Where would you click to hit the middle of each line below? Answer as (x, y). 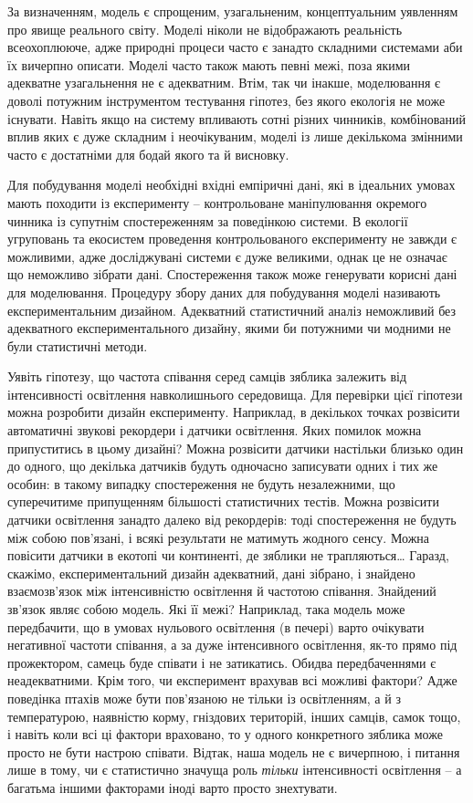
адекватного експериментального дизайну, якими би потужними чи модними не (229, 328)
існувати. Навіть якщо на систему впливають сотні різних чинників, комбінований (236, 118)
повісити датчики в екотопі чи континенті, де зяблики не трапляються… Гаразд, (228, 555)
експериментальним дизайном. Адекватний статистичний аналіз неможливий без (231, 310)
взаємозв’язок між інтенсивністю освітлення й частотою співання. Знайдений (222, 591)
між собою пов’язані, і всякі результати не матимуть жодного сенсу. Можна (219, 537)
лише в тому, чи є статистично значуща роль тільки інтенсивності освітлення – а (235, 770)
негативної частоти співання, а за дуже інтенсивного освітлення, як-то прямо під (232, 645)
